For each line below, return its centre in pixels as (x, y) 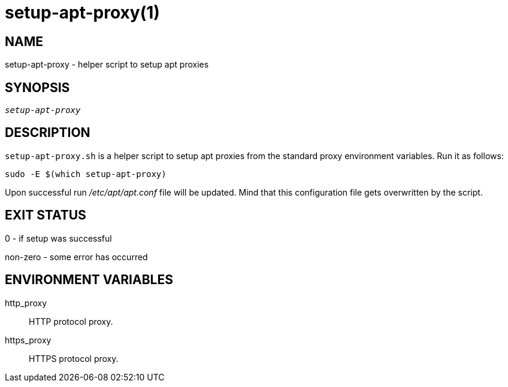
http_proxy (26, 303)
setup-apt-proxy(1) (82, 13)
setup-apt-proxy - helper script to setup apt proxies (107, 65)
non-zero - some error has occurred (76, 257)
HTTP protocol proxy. (71, 321)
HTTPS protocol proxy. (74, 358)
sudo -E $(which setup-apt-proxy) (86, 174)
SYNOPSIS (37, 87)
